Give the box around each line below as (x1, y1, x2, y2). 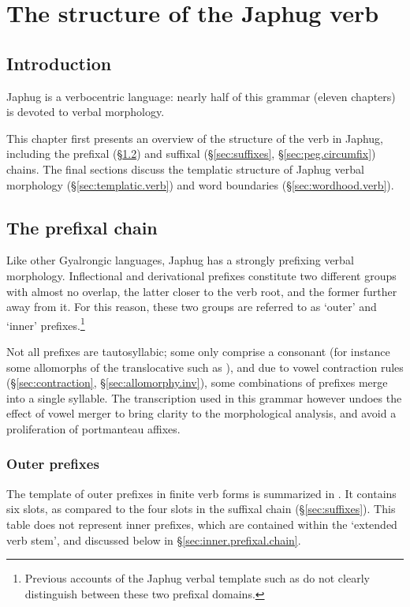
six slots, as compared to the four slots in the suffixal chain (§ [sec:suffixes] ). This (6, 500, 396, 517)
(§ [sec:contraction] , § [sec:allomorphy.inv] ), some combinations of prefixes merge (6, 374, 388, 391)
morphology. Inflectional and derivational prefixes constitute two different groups (6, 267, 397, 283)
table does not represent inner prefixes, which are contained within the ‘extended (6, 515, 397, 532)
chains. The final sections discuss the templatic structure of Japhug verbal (6, 160, 364, 177)
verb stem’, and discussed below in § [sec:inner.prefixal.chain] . (6, 531, 301, 548)
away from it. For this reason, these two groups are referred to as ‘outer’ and (6, 298, 377, 315)
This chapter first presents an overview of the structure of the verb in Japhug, (6, 129, 384, 146)
